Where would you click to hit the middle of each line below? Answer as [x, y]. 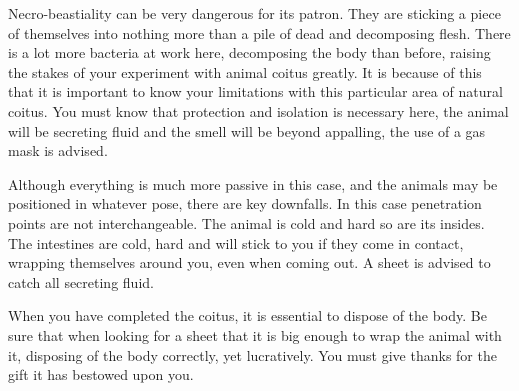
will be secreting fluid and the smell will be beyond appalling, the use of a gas [247, 130]
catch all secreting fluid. [81, 281]
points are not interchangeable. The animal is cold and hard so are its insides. [246, 222]
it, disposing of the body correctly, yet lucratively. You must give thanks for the [252, 354]
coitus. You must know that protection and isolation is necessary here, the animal [258, 110]
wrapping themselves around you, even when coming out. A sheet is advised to [249, 262]
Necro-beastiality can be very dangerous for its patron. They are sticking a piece [254, 13]
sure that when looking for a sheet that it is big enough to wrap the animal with [255, 334]
